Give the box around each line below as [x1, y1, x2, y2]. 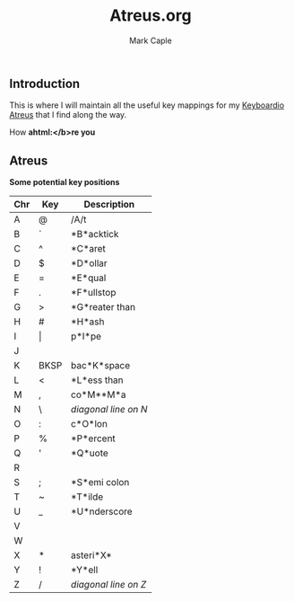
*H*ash [70, 315, 105, 328]
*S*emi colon [70, 476, 130, 489]
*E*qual [70, 271, 107, 284]
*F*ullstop [70, 287, 117, 299]
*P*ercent [70, 432, 117, 445]
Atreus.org [109, 5, 192, 26]
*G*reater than [70, 301, 136, 314]
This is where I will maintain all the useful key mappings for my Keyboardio [9, 100, 285, 111]
